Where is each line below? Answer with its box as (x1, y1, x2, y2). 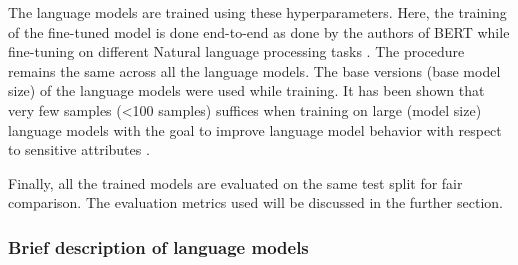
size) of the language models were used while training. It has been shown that (8, 80, 485, 101)
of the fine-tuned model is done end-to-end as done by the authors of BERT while (8, 21, 510, 42)
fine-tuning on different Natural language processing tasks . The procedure (8, 41, 465, 62)
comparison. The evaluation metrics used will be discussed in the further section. (8, 192, 503, 213)
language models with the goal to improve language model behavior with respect (8, 119, 502, 140)
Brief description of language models (8, 234, 309, 259)
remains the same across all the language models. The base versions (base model (8, 60, 501, 81)
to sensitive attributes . (8, 139, 150, 160)
